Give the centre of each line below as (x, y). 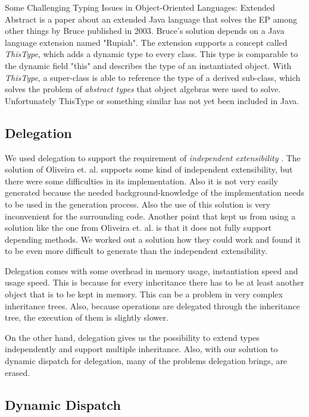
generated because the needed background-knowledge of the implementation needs (155, 192)
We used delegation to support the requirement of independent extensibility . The (153, 157)
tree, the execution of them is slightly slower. (87, 317)
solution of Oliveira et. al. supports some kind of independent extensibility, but (149, 169)
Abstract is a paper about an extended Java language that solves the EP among (151, 19)
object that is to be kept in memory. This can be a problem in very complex (144, 294)
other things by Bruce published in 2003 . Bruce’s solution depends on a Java (145, 31)
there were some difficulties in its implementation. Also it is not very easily (142, 181)
